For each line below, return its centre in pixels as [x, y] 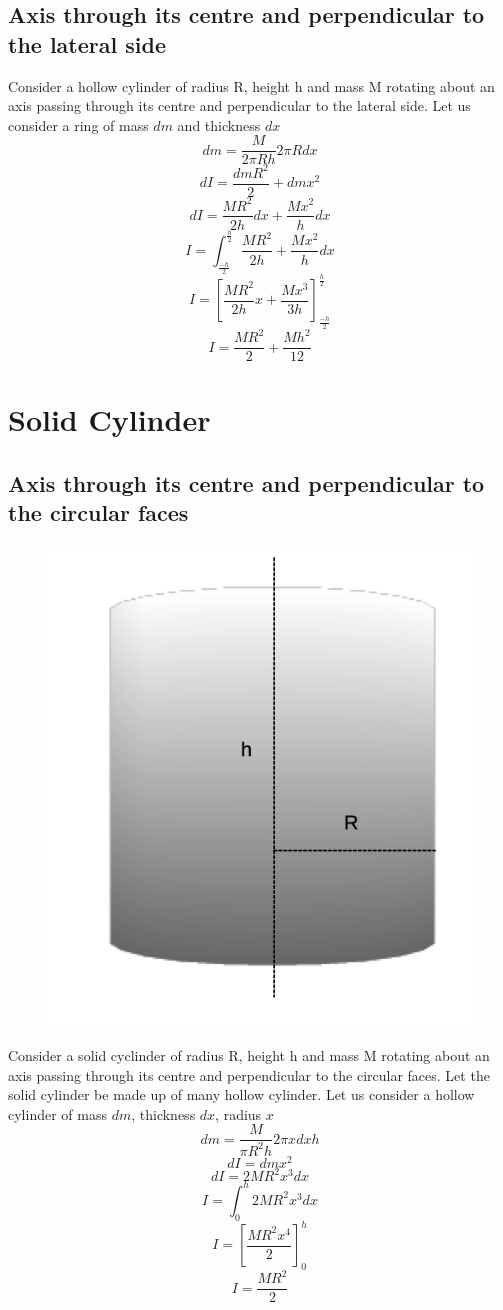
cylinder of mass [57, 1113]
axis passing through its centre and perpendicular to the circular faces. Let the [249, 1074]
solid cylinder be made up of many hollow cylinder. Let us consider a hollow [241, 1094]
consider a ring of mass [78, 124]
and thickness [219, 124]
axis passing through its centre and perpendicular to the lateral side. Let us [239, 105]
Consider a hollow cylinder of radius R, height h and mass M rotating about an [251, 85]
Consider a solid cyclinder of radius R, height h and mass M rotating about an [249, 1054]
